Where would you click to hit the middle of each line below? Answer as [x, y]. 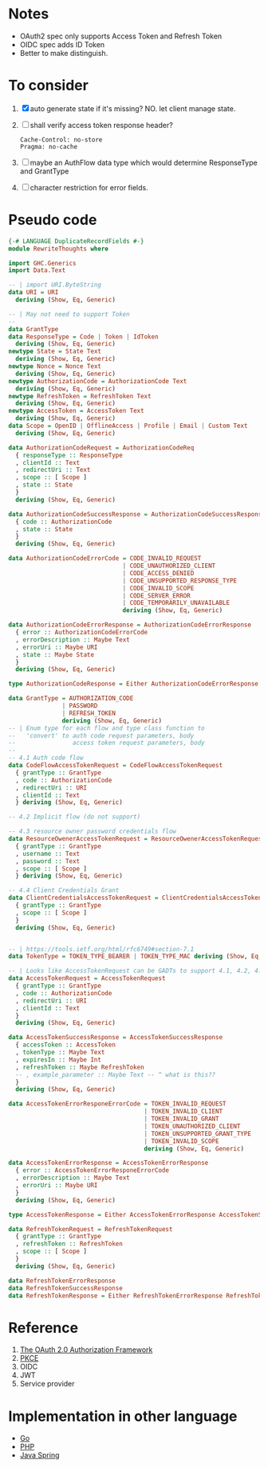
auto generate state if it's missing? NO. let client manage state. [133, 108]
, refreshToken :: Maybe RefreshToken [80, 1067]
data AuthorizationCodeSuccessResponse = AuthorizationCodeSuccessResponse [137, 514]
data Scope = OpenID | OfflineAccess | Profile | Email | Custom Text [128, 426]
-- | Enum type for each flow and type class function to [106, 728]
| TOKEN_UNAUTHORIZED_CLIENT [192, 1126]
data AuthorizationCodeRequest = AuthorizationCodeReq [101, 448]
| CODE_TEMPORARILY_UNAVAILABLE [176, 603]
